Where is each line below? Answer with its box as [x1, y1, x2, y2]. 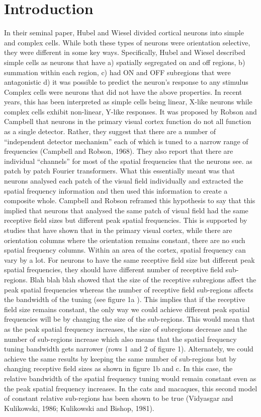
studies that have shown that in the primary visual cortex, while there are [4, 225, 232, 235]
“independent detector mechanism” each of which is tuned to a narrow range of [4, 136, 248, 146]
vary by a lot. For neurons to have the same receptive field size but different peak [4, 254, 255, 265]
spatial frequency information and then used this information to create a [4, 185, 228, 196]
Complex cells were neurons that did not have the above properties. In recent [4, 86, 242, 97]
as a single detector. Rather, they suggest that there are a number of [4, 126, 216, 137]
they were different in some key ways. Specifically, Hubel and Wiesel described [4, 47, 245, 57]
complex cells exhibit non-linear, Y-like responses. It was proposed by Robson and [4, 106, 257, 116]
